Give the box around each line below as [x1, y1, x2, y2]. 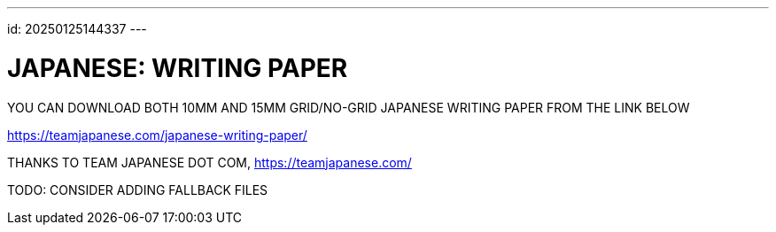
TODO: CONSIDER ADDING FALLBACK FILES [7, 182, 268, 197]
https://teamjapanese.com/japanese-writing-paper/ [7, 127, 307, 143]
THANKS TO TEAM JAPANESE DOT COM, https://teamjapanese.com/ [7, 154, 412, 170]
